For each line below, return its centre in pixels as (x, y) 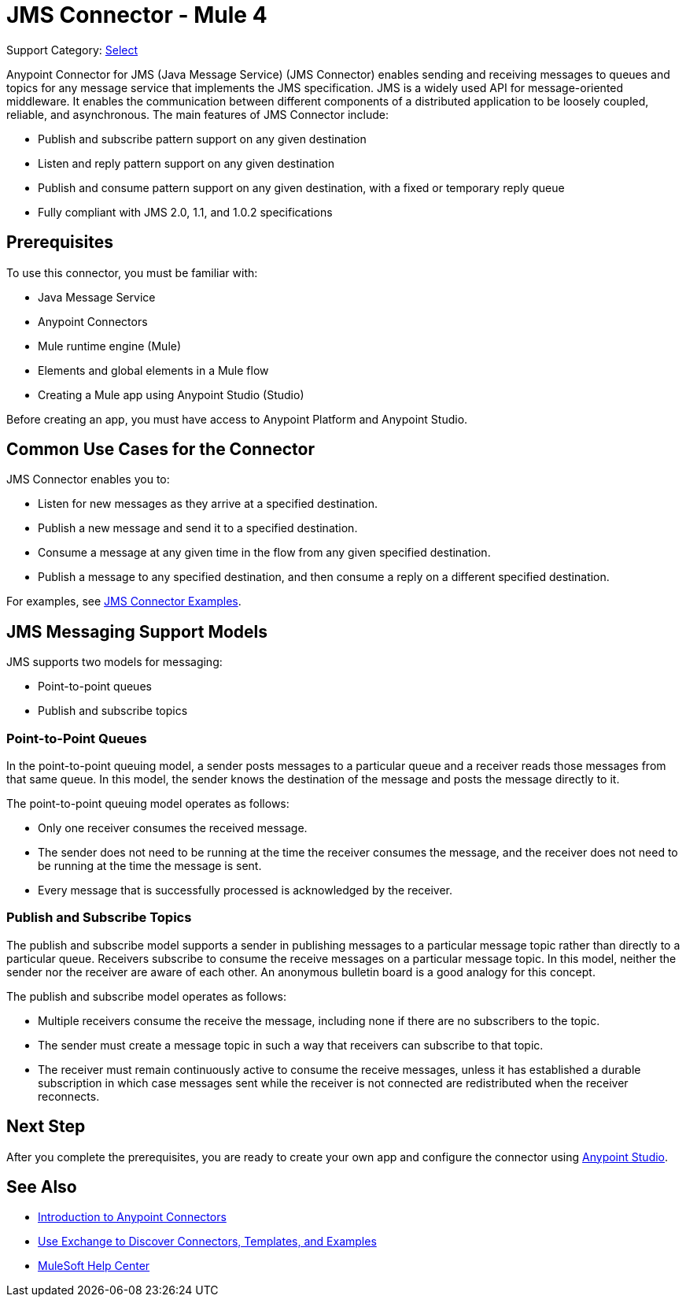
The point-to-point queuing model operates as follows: (148, 804)
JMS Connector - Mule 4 (137, 15)
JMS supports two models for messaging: (114, 662)
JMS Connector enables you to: (88, 479)
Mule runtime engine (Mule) (110, 346)
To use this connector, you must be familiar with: (132, 272)
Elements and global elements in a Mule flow (153, 370)
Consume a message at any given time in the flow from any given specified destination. (264, 553)
